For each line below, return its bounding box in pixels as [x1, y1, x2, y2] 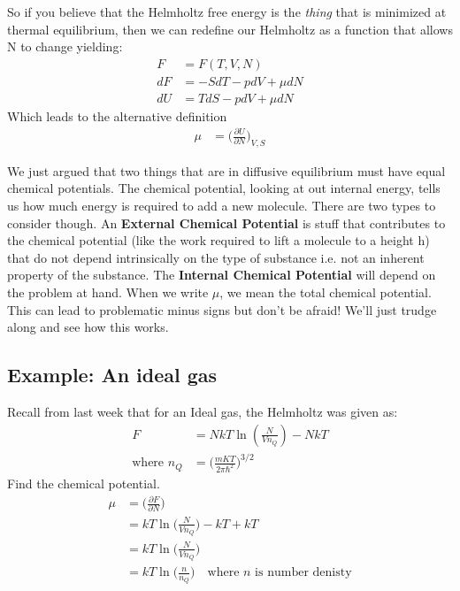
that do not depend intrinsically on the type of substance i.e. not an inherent [7, 248, 425, 266]
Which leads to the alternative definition [7, 106, 227, 125]
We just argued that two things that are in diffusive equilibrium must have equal [7, 161, 446, 180]
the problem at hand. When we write [7, 282, 209, 301]
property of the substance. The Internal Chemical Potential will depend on [7, 265, 436, 284]
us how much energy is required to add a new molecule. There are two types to [7, 196, 436, 214]
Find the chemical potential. [7, 473, 160, 492]
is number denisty [255, 566, 352, 579]
